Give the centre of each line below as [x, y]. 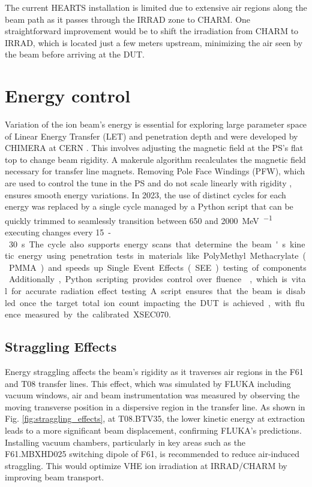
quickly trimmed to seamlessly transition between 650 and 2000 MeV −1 [139, 219]
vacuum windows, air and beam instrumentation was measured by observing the [152, 395]
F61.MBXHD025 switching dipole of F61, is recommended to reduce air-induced [152, 454]
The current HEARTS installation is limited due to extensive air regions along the [156, 7]
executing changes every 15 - [58, 232]
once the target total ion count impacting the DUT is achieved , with [155, 302]
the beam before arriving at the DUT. [75, 54]
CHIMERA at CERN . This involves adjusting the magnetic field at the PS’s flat [154, 148]
